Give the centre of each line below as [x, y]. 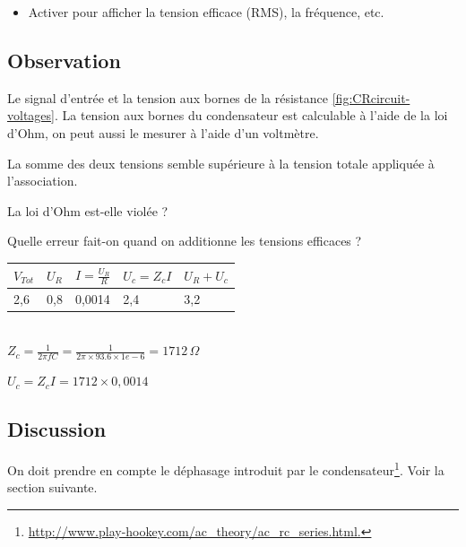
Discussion [57, 429]
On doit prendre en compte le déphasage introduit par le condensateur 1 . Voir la [226, 468]
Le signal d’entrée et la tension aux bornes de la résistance [168, 97]
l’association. [43, 181]
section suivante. [52, 487]
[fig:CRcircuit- [371, 97]
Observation [64, 60]
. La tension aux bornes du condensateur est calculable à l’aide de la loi [251, 115]
